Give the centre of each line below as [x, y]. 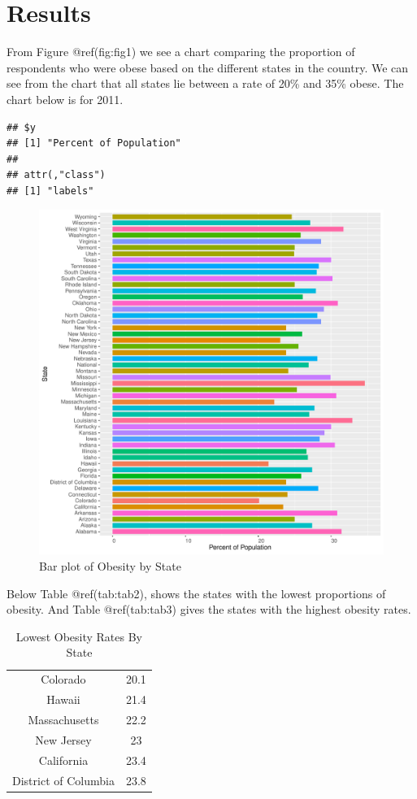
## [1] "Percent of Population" [94, 143]
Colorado [63, 679]
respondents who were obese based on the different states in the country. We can [208, 67]
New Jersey [63, 739]
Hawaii [63, 699]
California [63, 760]
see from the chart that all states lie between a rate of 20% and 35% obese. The [205, 83]
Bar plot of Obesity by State [110, 566]
